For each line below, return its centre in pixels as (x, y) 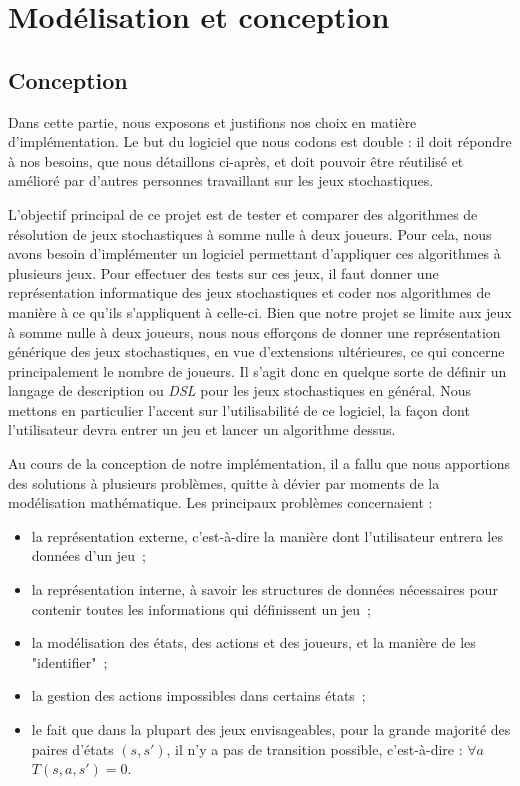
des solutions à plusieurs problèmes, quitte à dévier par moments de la (224, 482)
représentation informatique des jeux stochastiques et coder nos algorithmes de (249, 292)
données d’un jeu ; (88, 555)
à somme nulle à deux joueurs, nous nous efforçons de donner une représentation (254, 331)
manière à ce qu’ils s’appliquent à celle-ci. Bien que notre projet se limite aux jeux (260, 311)
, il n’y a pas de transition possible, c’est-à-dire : (314, 748)
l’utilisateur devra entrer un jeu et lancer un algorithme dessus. (202, 429)
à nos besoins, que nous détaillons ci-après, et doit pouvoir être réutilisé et (236, 160)
